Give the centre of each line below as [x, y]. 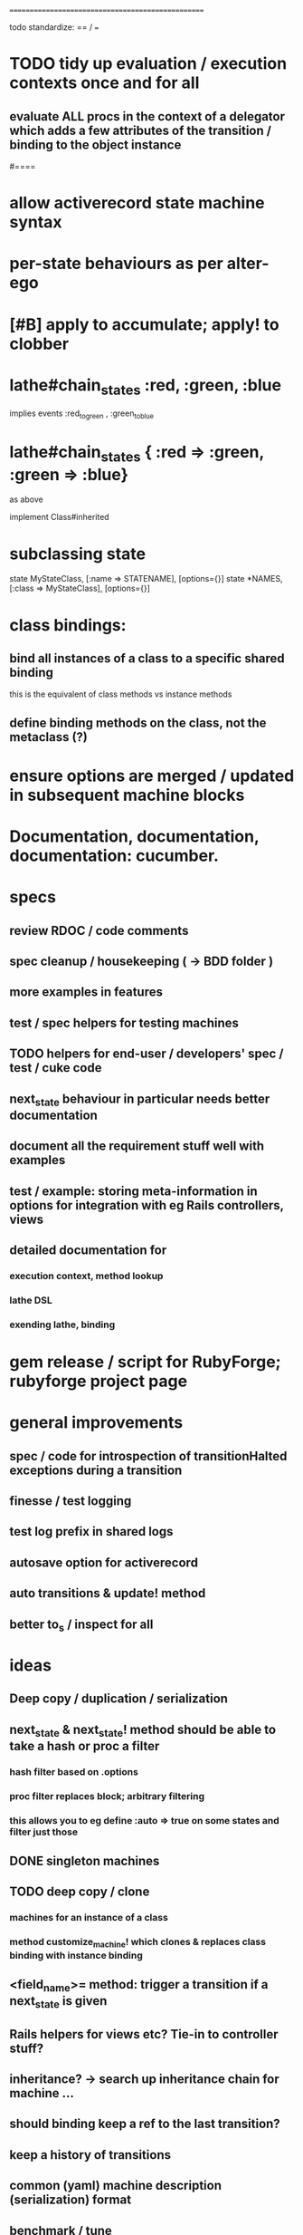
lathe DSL [31, 1300]
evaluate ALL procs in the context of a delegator [147, 116]
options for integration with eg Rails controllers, [147, 1205]
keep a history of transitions [90, 2155]
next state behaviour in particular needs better [140, 1100]
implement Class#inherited [60, 517]
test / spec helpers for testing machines [124, 1022]
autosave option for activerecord [104, 1562]
